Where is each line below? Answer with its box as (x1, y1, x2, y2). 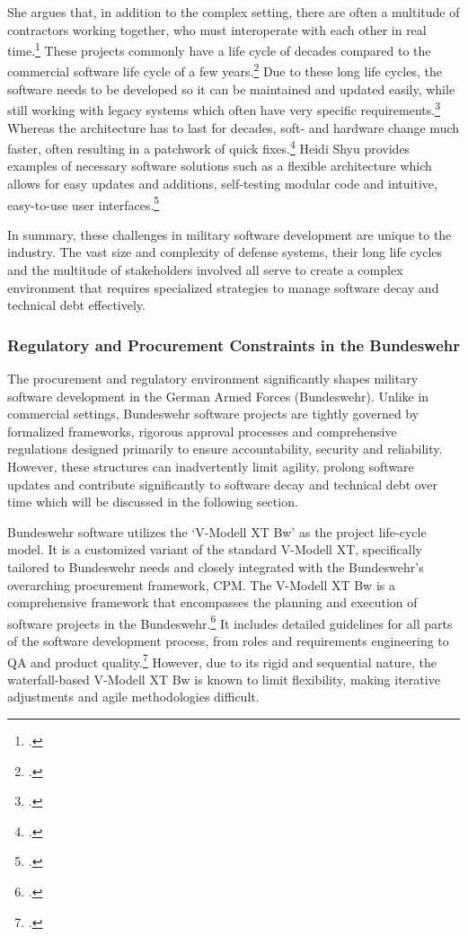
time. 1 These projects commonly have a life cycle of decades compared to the (7, 39, 431, 59)
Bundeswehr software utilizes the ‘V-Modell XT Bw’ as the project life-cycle (7, 522, 427, 541)
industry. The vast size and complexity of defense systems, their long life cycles (7, 243, 443, 261)
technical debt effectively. (7, 296, 146, 314)
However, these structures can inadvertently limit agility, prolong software (7, 456, 414, 475)
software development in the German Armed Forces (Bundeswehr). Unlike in (7, 386, 429, 405)
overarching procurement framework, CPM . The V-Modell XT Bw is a (7, 575, 395, 594)
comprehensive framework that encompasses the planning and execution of (7, 593, 418, 612)
